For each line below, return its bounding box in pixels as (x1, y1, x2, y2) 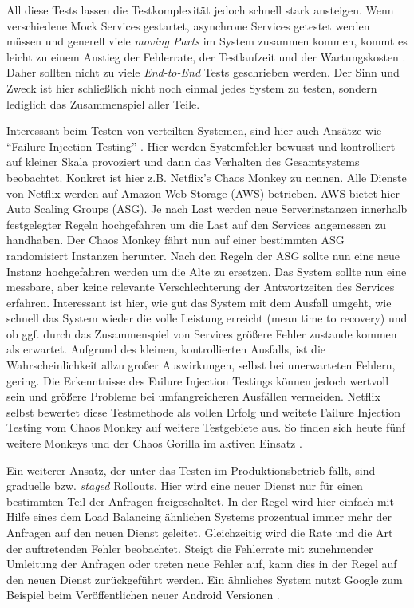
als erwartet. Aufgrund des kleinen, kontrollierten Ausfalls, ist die (6, 341, 325, 357)
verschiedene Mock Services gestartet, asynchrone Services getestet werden (6, 17, 370, 34)
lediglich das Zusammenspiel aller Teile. (6, 95, 200, 112)
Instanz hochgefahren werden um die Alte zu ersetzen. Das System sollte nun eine (6, 263, 407, 279)
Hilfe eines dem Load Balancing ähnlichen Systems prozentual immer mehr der (6, 508, 392, 525)
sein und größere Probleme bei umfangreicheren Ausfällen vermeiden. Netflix (6, 388, 380, 405)
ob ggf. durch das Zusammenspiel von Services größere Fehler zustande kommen (6, 325, 397, 342)
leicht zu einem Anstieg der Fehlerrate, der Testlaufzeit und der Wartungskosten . (6, 48, 406, 65)
